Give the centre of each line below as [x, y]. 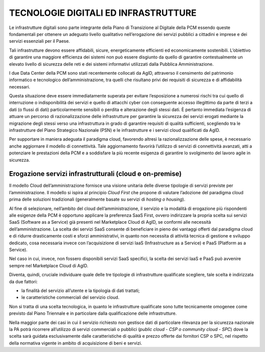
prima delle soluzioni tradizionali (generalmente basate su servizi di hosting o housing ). [97, 200]
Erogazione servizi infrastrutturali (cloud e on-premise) [95, 174]
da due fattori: [23, 281]
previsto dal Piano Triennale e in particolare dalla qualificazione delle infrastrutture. [93, 313]
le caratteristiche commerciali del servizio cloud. [70, 297]
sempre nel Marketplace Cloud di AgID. [49, 265]
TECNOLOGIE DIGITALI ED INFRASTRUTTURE [103, 13]
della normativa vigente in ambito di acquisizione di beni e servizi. [76, 343]
